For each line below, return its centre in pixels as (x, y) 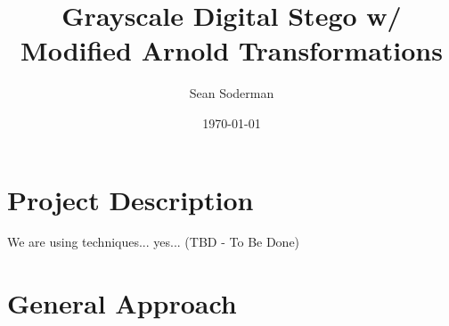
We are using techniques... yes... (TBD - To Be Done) (154, 242)
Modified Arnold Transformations (232, 50)
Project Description (131, 199)
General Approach (122, 303)
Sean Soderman (232, 93)
